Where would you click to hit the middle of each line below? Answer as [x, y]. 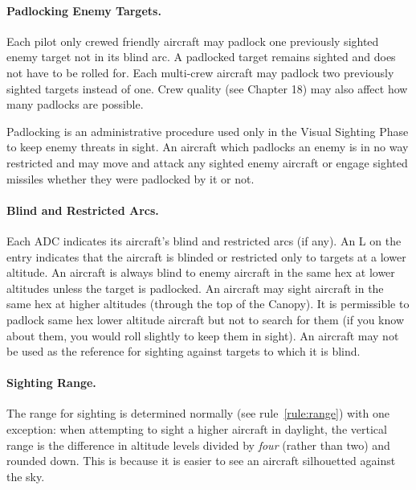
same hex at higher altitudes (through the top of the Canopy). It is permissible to [208, 304]
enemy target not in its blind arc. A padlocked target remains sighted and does [201, 57]
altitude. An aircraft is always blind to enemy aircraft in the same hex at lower [201, 272]
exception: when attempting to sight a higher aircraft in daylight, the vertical [197, 429]
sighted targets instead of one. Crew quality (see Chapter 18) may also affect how [207, 88]
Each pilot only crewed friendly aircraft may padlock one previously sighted [193, 41]
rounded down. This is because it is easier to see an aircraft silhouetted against [201, 461]
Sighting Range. [51, 383]
